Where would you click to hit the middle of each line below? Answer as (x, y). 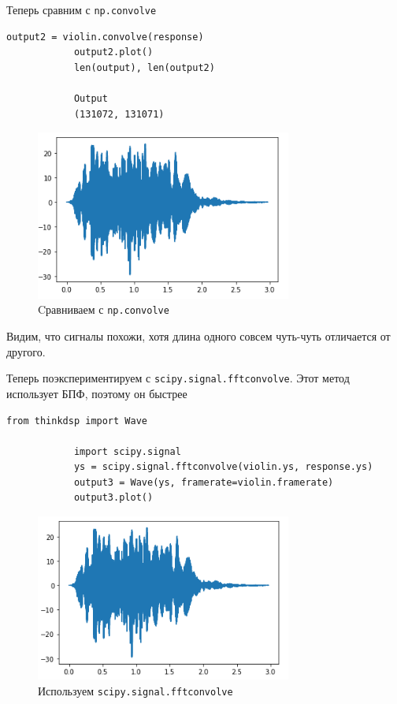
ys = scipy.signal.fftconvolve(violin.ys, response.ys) (223, 467)
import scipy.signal (127, 451)
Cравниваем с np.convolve (104, 309)
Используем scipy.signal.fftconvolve (135, 690)
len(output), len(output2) (144, 67)
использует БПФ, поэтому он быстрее (97, 393)
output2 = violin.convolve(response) (105, 37)
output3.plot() (113, 498)
